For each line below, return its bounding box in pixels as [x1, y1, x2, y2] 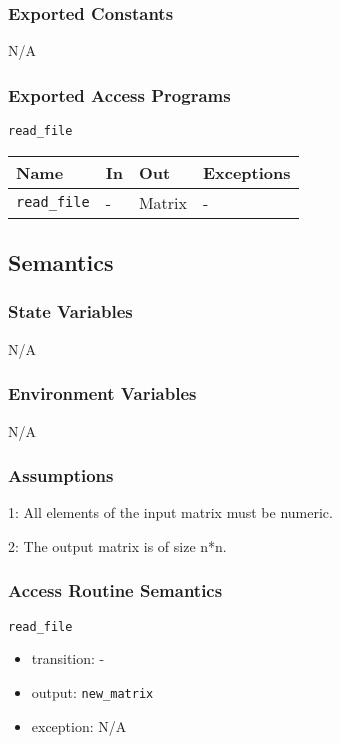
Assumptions [8, 463, 114, 488]
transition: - [31, 648, 105, 669]
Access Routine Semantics [8, 578, 223, 603]
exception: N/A [31, 715, 127, 736]
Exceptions [202, 160, 291, 184]
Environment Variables [8, 381, 197, 406]
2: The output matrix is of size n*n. [8, 535, 227, 556]
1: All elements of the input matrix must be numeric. [8, 502, 333, 523]
